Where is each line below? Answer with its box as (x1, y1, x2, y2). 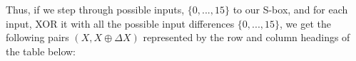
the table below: (6, 43, 76, 58)
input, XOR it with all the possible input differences (6, 16, 235, 30)
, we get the (280, 16, 331, 30)
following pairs (6, 30, 69, 45)
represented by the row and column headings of (143, 30, 350, 45)
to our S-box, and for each (233, 2, 348, 16)
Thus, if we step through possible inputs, (6, 2, 185, 16)
